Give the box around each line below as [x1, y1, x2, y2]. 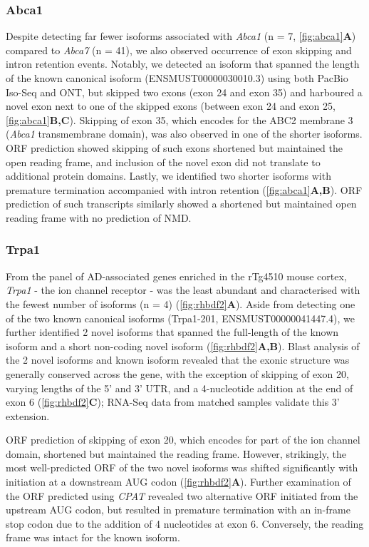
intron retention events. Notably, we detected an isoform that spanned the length [6, 56, 360, 71]
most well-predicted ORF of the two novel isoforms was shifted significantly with [6, 460, 358, 475]
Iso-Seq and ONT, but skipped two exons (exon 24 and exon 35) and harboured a [6, 84, 363, 99]
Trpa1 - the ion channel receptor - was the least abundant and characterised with [6, 282, 360, 297]
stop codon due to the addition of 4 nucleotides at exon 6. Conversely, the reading [6, 516, 364, 531]
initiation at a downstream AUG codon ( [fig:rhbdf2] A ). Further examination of [6, 474, 351, 489]
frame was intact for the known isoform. [6, 530, 180, 545]
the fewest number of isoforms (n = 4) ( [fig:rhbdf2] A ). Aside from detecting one [6, 296, 355, 311]
